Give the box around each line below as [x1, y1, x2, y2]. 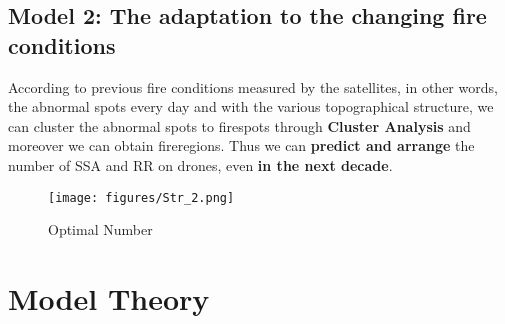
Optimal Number [48, 219, 153, 240]
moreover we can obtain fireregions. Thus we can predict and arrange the [8, 135, 475, 156]
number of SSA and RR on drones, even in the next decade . [8, 154, 393, 175]
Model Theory [8, 278, 210, 318]
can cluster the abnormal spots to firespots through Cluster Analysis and [8, 115, 471, 136]
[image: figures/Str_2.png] [48, 190, 235, 205]
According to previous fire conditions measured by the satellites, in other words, [8, 76, 498, 97]
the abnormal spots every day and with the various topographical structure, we [8, 96, 494, 117]
